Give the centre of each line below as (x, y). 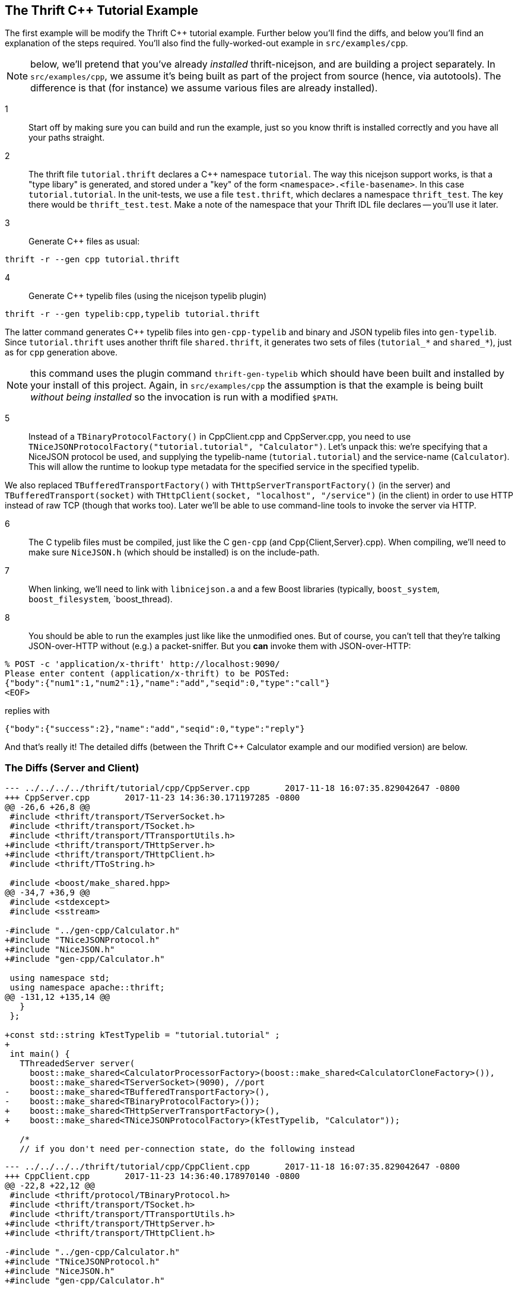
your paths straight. (67, 138)
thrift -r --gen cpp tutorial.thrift (93, 260)
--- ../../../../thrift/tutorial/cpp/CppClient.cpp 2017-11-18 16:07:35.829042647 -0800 (233, 1167)
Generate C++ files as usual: (84, 242)
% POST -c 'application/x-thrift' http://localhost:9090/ (142, 664)
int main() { (40, 1054)
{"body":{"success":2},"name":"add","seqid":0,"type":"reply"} (155, 729)
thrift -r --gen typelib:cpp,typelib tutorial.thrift (132, 314)
